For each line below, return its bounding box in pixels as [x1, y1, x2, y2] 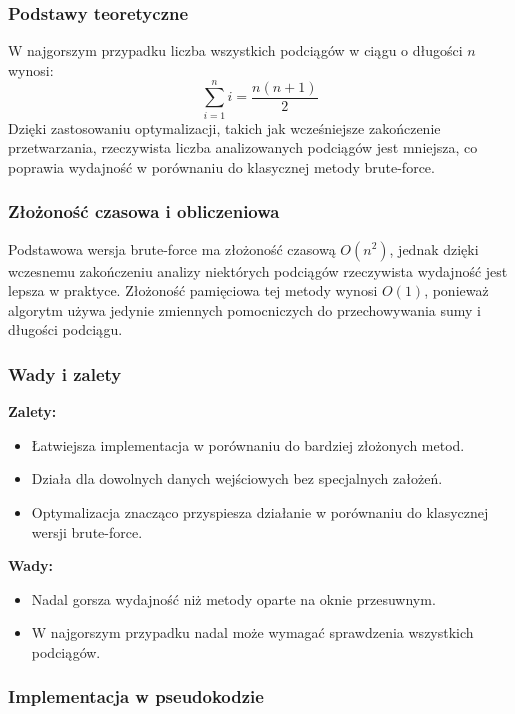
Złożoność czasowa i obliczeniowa [8, 199, 280, 224]
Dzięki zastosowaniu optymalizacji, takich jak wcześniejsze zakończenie [8, 117, 441, 138]
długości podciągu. [8, 319, 123, 340]
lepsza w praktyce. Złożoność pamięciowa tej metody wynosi [8, 280, 378, 301]
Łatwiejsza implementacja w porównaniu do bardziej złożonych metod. [31, 434, 465, 455]
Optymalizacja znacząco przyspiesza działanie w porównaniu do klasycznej [31, 501, 489, 522]
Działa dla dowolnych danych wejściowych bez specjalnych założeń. [31, 468, 443, 489]
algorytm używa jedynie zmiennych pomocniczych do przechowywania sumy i [8, 299, 482, 320]
